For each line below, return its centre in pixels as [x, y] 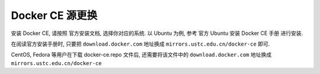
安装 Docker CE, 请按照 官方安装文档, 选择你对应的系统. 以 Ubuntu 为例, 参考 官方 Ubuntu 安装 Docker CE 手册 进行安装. [157, 33]
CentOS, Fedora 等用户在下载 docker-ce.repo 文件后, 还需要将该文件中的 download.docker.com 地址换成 [141, 55]
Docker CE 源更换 [54, 15]
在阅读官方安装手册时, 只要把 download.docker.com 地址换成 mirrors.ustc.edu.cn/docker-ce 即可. [140, 44]
